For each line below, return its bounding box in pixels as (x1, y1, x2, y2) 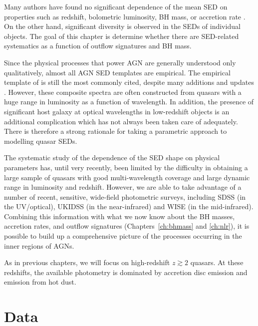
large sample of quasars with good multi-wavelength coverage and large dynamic (4, 172, 250, 182)
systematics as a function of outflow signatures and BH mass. (4, 40, 192, 51)
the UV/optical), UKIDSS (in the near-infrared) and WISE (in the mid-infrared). (4, 201, 254, 212)
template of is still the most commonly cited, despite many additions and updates (4, 77, 254, 87)
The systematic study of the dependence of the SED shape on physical (4, 152, 220, 163)
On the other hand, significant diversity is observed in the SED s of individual (4, 21, 241, 31)
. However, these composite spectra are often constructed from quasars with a (4, 86, 242, 97)
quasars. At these (190, 257, 244, 268)
